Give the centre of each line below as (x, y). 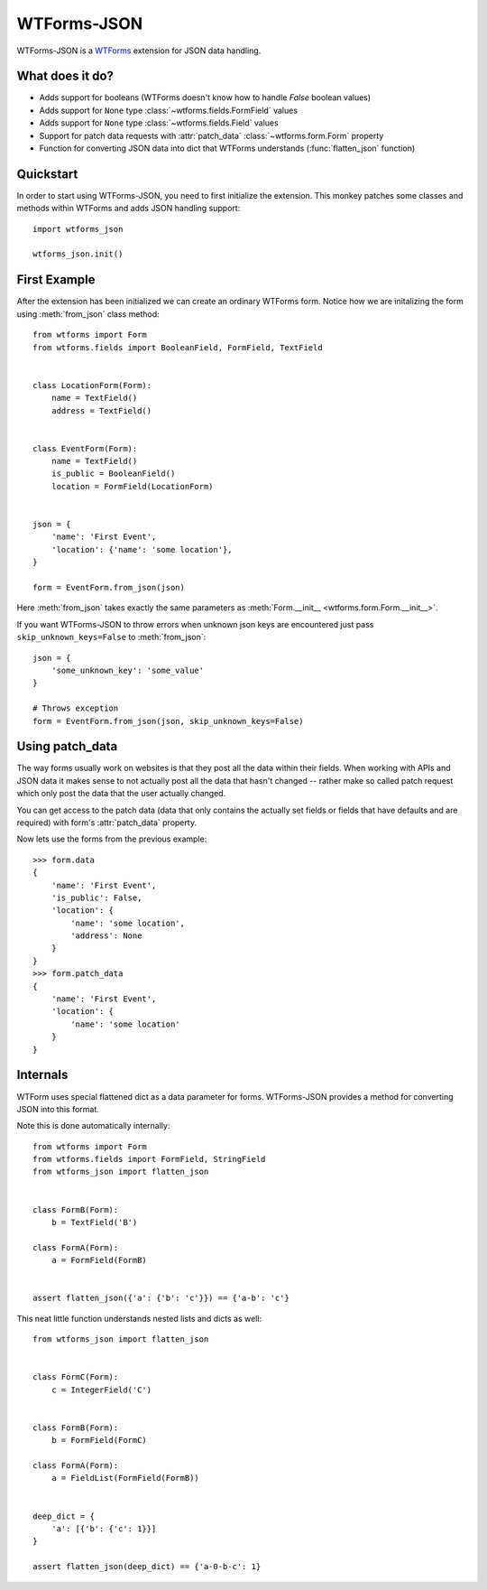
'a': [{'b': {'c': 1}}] (104, 1529)
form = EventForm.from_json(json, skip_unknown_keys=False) (168, 721)
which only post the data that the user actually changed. (121, 794)
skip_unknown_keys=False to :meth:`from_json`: (111, 637)
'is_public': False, (96, 897)
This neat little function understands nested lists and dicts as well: (139, 1318)
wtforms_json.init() (78, 254)
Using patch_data (67, 746)
